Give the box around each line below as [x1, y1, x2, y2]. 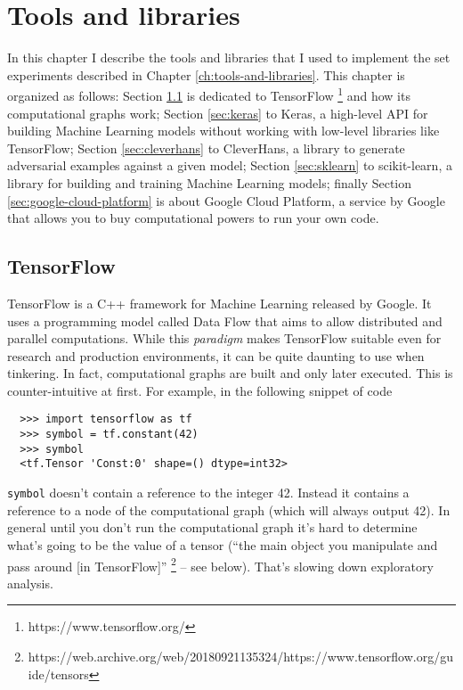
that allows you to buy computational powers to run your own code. [7, 209, 379, 227]
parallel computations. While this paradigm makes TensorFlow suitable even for [7, 329, 442, 348]
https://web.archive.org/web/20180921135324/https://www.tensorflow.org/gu [28, 646, 453, 665]
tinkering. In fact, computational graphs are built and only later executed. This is [7, 364, 453, 382]
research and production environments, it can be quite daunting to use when [7, 346, 425, 365]
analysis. [7, 573, 53, 592]
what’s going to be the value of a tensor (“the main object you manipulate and [7, 535, 438, 554]
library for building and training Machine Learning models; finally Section [7, 173, 412, 192]
